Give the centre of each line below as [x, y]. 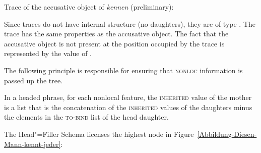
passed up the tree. [34, 80]
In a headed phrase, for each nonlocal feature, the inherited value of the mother [128, 97]
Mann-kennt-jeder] [32, 144]
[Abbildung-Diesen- [227, 134]
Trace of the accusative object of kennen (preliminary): [89, 7]
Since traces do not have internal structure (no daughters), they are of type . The [130, 23]
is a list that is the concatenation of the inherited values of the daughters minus [128, 107]
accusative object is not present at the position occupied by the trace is [114, 43]
